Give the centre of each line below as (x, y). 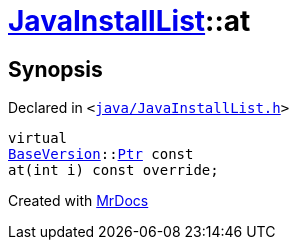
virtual (38, 138)
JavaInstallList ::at (129, 21)
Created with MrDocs (78, 201)
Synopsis (55, 69)
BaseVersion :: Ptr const (101, 154)
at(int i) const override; (113, 170)
